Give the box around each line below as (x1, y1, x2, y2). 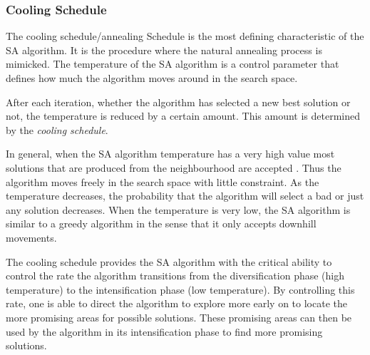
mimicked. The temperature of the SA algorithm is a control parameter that (6, 56, 339, 71)
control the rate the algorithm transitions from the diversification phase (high (6, 268, 345, 283)
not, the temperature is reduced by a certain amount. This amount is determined (6, 108, 361, 123)
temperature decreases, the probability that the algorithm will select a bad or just (6, 188, 364, 203)
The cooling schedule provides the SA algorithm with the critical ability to (6, 254, 332, 269)
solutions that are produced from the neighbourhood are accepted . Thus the (6, 160, 341, 175)
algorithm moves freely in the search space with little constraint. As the (6, 174, 319, 189)
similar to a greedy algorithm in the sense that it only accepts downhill (6, 216, 317, 231)
